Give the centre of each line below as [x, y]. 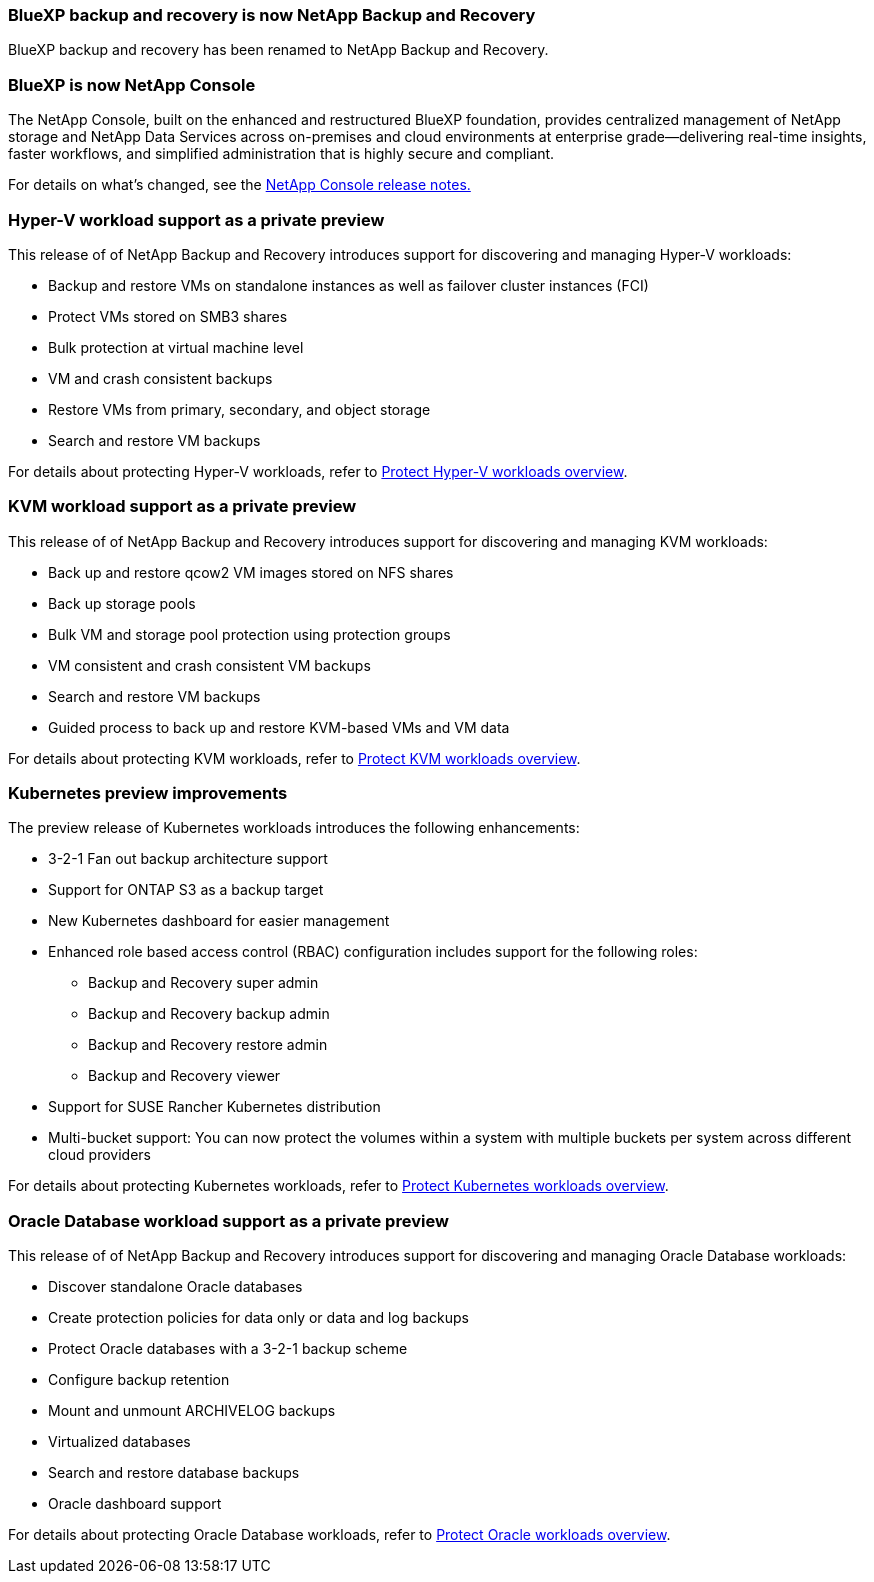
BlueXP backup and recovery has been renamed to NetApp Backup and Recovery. [278, 50]
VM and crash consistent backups [160, 378]
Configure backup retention [139, 1380]
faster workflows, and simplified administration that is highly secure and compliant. [281, 154]
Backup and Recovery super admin [203, 983]
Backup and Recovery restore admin [208, 1045]
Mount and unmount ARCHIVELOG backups [192, 1411]
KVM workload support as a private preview [182, 506]
